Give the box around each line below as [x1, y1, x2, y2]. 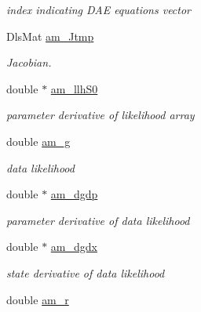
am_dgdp [50, 186, 98, 202]
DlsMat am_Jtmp [6, 27, 94, 44]
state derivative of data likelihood [6, 264, 165, 281]
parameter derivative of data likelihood [6, 212, 190, 228]
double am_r [6, 291, 69, 307]
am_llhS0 [50, 80, 98, 96]
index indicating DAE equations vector [6, 2, 192, 17]
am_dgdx [50, 238, 97, 255]
